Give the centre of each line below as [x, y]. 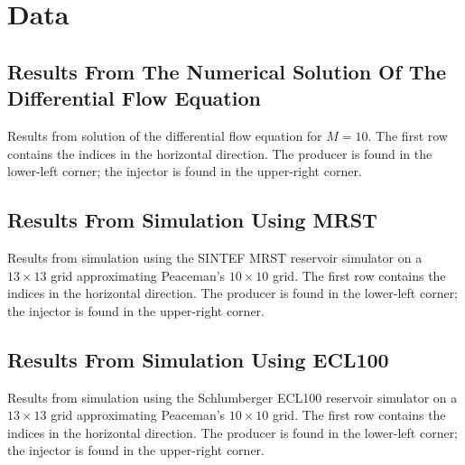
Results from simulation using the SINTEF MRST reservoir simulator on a [215, 257]
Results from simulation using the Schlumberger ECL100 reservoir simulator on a [232, 397]
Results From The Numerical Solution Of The [227, 71]
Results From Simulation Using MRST [192, 220]
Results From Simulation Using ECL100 [198, 359]
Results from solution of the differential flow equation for [165, 135]
